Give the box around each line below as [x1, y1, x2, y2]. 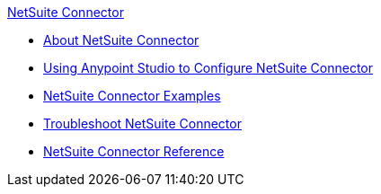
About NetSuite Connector [43, 32, 199, 48]
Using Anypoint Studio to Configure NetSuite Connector [43, 60, 374, 75]
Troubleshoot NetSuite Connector [43, 116, 242, 131]
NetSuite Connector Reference [43, 144, 225, 159]
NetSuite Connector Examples [43, 88, 221, 103]
